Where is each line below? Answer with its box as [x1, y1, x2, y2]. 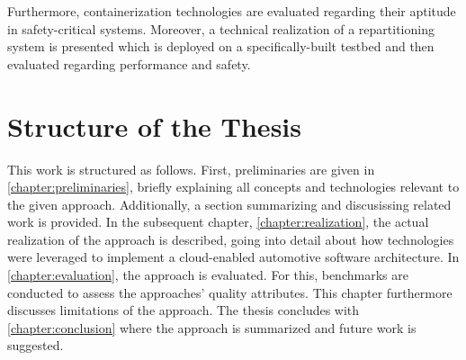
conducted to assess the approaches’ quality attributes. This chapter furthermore [7, 283, 453, 301]
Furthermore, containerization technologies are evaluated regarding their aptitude [7, 2, 456, 20]
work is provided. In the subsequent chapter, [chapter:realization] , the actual [7, 212, 429, 231]
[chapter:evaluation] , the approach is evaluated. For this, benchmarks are [7, 265, 408, 284]
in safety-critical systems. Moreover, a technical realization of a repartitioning [7, 19, 435, 38]
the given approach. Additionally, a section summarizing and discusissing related [7, 194, 452, 213]
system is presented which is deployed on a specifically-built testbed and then [7, 37, 435, 56]
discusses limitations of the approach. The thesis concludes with [7, 301, 360, 319]
